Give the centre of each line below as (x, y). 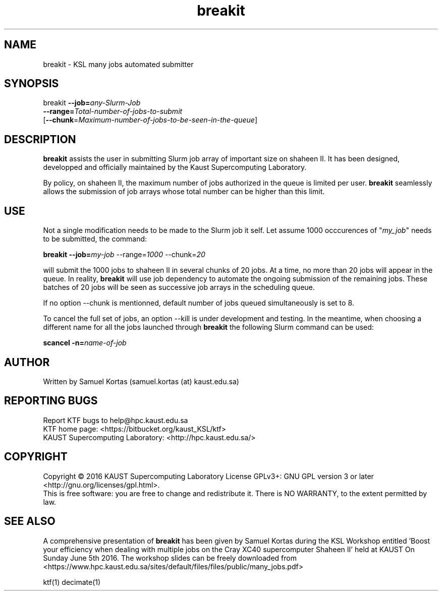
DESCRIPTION (40, 139)
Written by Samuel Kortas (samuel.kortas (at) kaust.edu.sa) (141, 381)
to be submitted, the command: (95, 239)
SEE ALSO (30, 521)
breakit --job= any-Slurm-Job (92, 103)
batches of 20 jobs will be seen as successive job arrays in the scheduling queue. (179, 287)
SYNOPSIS (32, 84)
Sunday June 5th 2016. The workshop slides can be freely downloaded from (170, 558)
